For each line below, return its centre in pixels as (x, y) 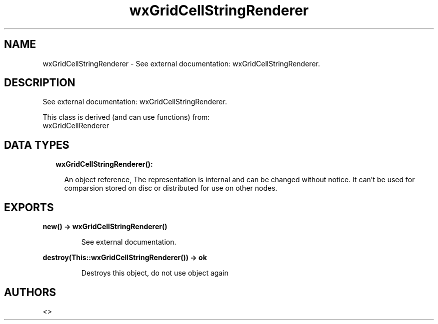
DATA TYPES (37, 145)
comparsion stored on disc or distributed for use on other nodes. (171, 188)
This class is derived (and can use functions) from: (126, 117)
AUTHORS (30, 292)
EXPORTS (29, 207)
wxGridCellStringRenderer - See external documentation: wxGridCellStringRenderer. (181, 63)
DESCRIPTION (40, 83)
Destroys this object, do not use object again (155, 273)
